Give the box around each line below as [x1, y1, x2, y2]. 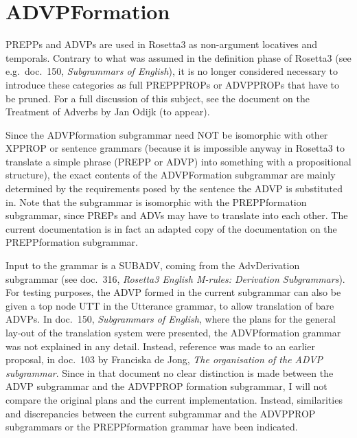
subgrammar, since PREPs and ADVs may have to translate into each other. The [5, 208, 348, 222]
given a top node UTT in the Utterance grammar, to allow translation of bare [5, 298, 334, 312]
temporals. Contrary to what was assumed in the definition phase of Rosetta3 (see [5, 50, 352, 65]
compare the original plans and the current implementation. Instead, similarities [5, 392, 343, 406]
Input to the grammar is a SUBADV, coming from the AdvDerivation [5, 258, 300, 273]
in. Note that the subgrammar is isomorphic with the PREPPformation [5, 194, 307, 209]
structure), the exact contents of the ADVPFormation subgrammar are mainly [5, 168, 336, 182]
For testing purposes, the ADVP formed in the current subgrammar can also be [5, 285, 341, 299]
